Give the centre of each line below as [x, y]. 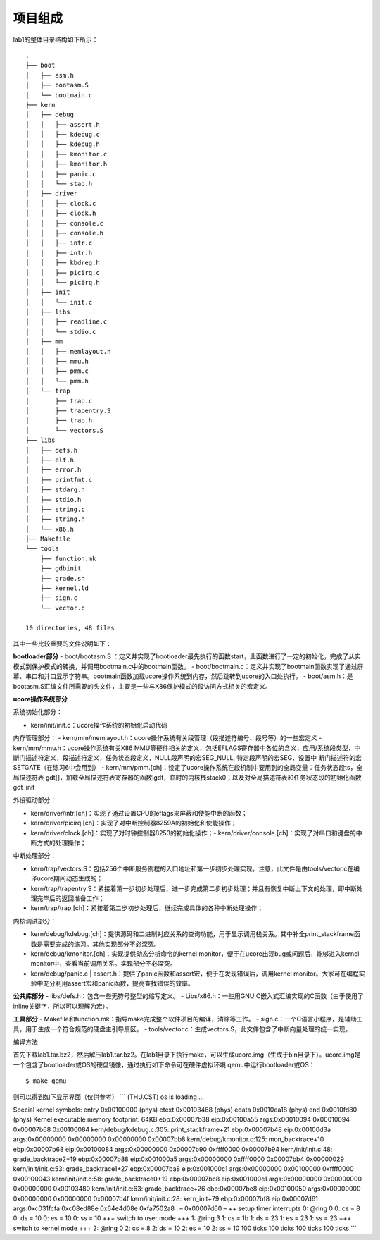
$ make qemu [46, 1081]
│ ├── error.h [53, 470]
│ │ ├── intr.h [59, 253]
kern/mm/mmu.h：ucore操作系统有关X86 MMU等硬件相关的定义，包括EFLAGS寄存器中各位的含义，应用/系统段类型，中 [187, 748]
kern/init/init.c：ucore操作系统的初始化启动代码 [99, 725]
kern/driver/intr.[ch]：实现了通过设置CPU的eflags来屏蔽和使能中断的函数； [139, 813]
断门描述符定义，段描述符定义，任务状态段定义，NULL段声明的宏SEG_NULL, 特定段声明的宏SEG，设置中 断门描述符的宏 [188, 757]
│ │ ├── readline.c [66, 322]
